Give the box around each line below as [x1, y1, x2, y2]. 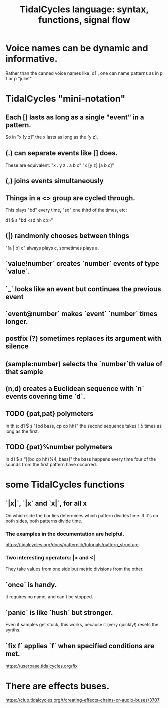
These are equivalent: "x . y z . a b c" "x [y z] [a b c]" [5, 162, 114, 168]
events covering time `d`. [5, 392, 86, 401]
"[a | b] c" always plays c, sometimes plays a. [5, 245, 99, 251]
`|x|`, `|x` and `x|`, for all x [5, 499, 87, 508]
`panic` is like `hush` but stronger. [5, 608, 113, 617]
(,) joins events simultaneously [5, 177, 104, 185]
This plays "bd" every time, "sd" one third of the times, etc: [5, 207, 127, 213]
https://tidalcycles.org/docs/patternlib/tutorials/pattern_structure [5, 542, 139, 548]
